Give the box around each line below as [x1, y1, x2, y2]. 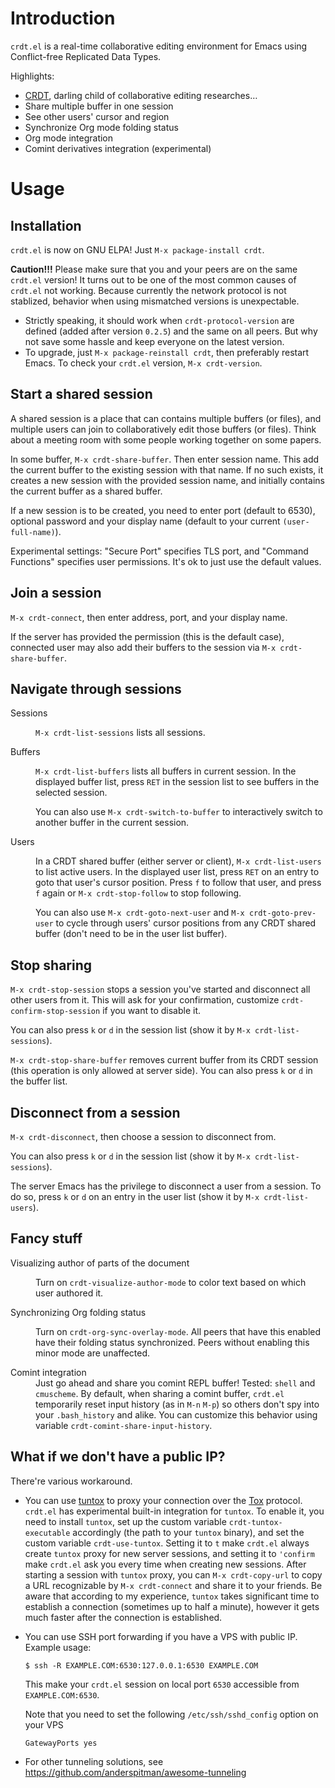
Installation [10, 217, 82, 234]
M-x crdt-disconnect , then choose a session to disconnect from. [10, 1131, 277, 1142]
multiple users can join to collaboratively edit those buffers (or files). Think [10, 423, 317, 435]
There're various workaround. [10, 1475, 133, 1487]
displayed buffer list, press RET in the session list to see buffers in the [35, 776, 320, 788]
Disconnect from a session [10, 1104, 181, 1121]
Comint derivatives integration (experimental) [24, 142, 212, 154]
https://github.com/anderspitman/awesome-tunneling [24, 1766, 247, 1778]
